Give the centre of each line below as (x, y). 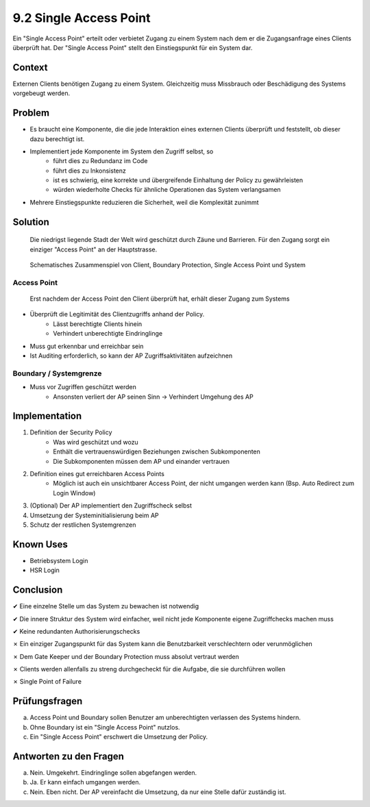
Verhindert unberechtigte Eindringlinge (108, 334)
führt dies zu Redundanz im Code (100, 161)
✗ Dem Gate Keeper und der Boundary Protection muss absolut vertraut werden (126, 656)
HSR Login (45, 570)
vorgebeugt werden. (41, 93)
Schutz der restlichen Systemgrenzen (83, 525)
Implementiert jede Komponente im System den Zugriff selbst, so (122, 151)
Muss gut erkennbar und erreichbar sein (87, 346)
